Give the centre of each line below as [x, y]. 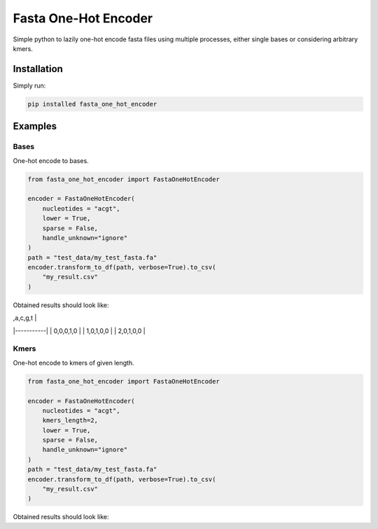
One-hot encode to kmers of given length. [73, 362]
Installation [38, 69]
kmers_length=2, [70, 421]
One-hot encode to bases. [51, 160]
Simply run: [29, 85]
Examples [35, 126]
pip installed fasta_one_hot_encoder [92, 104]
